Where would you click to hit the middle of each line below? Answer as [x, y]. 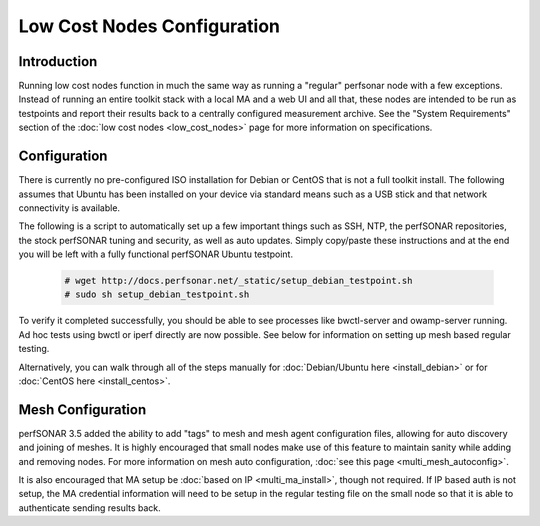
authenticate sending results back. [90, 507]
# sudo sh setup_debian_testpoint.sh [157, 294]
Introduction [58, 61]
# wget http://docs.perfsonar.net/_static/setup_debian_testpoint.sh [238, 281]
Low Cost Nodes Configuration [149, 26]
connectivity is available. [69, 207]
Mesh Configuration [82, 409]
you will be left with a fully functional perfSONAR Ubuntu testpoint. [156, 254]
